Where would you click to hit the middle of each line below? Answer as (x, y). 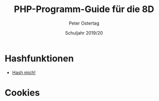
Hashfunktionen (39, 58)
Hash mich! (24, 72)
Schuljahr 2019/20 (84, 33)
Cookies (22, 93)
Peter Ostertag (84, 23)
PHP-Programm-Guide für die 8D (84, 9)
